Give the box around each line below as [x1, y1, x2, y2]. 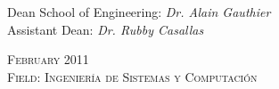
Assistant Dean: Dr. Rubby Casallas [7, 20, 204, 38]
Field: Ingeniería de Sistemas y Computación [7, 67, 258, 85]
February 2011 [7, 50, 89, 69]
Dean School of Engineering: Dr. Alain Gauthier [7, 3, 271, 20]
